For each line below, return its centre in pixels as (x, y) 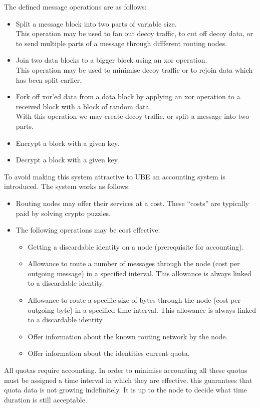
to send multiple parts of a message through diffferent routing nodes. (121, 43)
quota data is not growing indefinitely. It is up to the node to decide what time (125, 390)
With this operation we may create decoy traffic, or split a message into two (133, 116)
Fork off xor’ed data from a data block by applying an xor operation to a (128, 96)
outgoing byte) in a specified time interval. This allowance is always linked (142, 310)
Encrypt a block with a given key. (68, 143)
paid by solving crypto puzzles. (63, 213)
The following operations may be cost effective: (88, 230)
